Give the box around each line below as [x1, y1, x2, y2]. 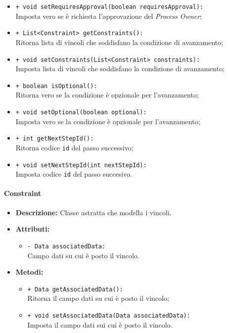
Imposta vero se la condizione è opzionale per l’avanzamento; [15, 116, 200, 126]
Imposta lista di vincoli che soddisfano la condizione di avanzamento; [15, 63, 225, 74]
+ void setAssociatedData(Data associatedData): [27, 312, 190, 319]
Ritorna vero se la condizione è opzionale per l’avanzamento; [15, 90, 199, 100]
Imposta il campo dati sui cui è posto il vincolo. [27, 319, 173, 330]
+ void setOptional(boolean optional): [15, 109, 147, 116]
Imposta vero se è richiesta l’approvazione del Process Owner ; [15, 10, 202, 21]
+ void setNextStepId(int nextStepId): [15, 161, 147, 169]
